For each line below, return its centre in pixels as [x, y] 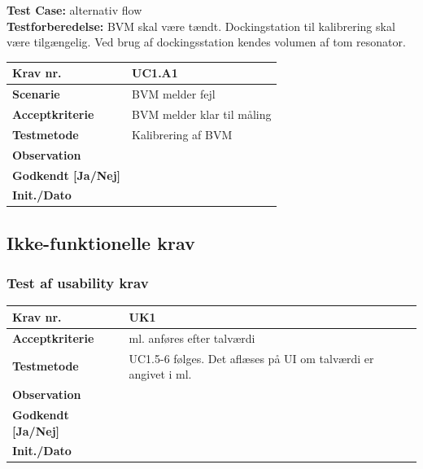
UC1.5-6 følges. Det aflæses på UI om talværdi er [251, 358]
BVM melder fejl [174, 94]
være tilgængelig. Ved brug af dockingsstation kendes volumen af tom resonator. [206, 42]
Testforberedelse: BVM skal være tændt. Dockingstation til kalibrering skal [201, 26]
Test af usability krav [78, 283]
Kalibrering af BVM [182, 134]
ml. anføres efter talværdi [192, 338]
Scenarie [36, 94]
